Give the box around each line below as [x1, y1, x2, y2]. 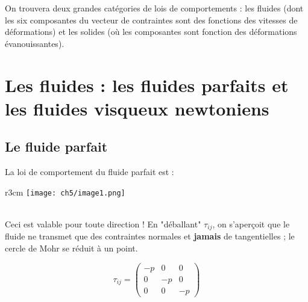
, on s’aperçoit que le [212, 217, 290, 230]
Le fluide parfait [5, 137, 108, 156]
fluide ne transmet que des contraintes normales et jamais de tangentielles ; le [5, 230, 295, 242]
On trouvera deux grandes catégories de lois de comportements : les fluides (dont [5, 2, 304, 14]
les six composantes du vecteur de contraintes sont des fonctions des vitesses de [5, 13, 298, 26]
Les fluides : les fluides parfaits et [5, 72, 289, 97]
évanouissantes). [5, 37, 64, 49]
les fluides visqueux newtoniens [5, 96, 269, 120]
